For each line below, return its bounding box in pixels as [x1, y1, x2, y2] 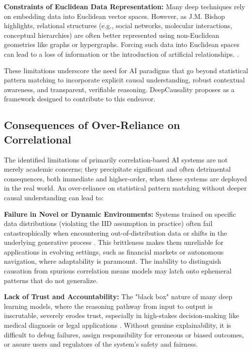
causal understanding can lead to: [4, 192, 104, 202]
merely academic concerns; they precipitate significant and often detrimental [4, 164, 231, 174]
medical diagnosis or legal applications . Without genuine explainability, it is [4, 320, 231, 330]
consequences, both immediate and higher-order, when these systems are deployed [4, 173, 247, 183]
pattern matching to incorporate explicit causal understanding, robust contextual [4, 75, 245, 85]
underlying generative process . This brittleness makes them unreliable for [4, 237, 223, 247]
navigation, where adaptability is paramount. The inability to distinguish [4, 256, 221, 266]
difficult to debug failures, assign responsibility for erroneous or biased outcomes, [4, 329, 244, 339]
